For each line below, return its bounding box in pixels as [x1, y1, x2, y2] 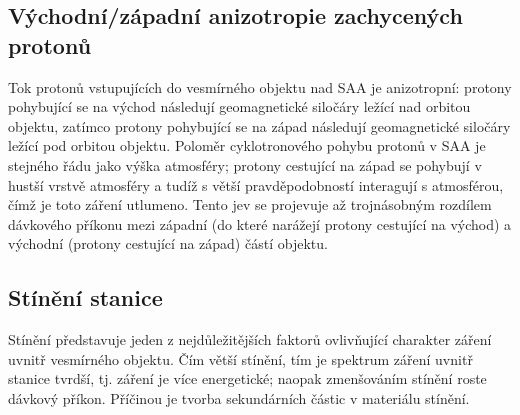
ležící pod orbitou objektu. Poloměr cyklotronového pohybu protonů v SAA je [8, 135, 486, 156]
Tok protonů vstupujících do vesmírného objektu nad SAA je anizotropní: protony [8, 76, 512, 97]
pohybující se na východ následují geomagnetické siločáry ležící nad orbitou [8, 96, 471, 117]
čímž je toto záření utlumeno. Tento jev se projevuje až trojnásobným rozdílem [8, 194, 492, 215]
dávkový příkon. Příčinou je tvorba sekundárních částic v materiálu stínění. [8, 387, 470, 408]
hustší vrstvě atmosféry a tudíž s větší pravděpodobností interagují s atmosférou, [8, 174, 504, 195]
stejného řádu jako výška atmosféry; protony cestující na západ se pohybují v [8, 154, 482, 175]
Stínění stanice [8, 282, 163, 313]
